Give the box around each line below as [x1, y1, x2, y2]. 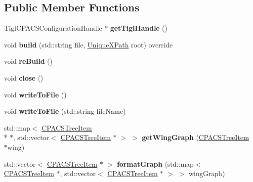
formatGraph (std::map [117, 158, 194, 169]
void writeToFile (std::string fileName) [4, 106, 126, 116]
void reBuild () [4, 56, 53, 66]
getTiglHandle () [110, 23, 168, 33]
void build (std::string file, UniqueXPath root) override [4, 39, 173, 49]
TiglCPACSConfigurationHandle [4, 23, 102, 33]
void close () [4, 72, 43, 83]
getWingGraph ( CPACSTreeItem [142, 132, 249, 142]
